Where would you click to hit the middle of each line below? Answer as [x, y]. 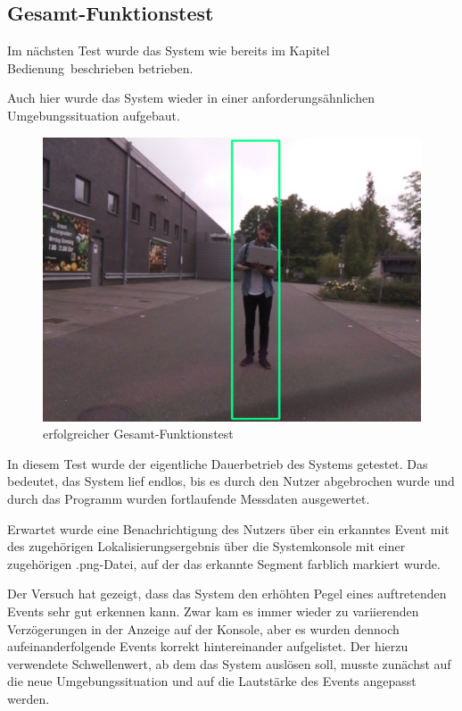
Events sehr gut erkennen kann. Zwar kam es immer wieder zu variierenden [213, 611]
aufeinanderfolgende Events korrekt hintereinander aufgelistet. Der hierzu [208, 646]
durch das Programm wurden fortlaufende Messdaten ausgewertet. [189, 498]
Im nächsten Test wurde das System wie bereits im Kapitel [169, 50]
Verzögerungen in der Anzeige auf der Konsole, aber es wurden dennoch [203, 628]
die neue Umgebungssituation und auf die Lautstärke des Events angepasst [212, 681]
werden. [29, 698]
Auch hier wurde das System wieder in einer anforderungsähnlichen [191, 98]
